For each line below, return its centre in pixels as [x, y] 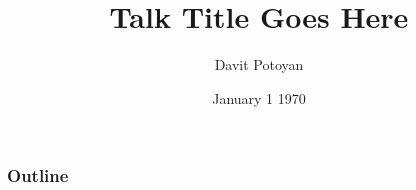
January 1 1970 [259, 97]
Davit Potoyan [259, 64]
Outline [38, 175]
